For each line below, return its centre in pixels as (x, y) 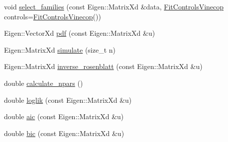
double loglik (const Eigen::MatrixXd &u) (68, 100)
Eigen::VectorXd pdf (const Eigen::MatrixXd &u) (80, 33)
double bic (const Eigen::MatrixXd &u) (64, 133)
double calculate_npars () (44, 83)
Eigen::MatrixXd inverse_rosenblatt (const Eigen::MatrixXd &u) (103, 66)
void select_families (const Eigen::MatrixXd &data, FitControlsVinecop (114, 6)
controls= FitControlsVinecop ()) (53, 16)
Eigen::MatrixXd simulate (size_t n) (60, 49)
